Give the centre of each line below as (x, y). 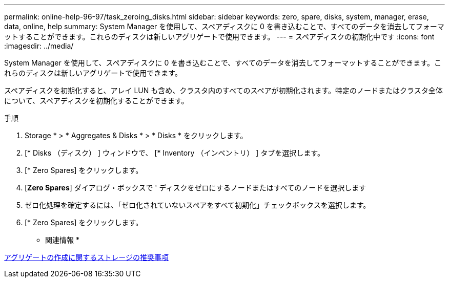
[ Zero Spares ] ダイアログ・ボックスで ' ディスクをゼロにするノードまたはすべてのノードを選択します (196, 188)
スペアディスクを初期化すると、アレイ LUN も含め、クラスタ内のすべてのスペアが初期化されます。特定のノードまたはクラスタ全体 (223, 90)
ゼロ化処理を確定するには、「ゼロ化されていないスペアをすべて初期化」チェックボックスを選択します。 (198, 205)
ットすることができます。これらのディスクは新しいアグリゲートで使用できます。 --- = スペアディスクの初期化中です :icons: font (219, 37)
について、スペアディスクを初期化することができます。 (96, 101)
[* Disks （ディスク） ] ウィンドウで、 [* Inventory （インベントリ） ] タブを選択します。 (175, 153)
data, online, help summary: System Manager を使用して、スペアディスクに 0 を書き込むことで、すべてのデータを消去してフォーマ (224, 26)
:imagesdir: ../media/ (39, 46)
